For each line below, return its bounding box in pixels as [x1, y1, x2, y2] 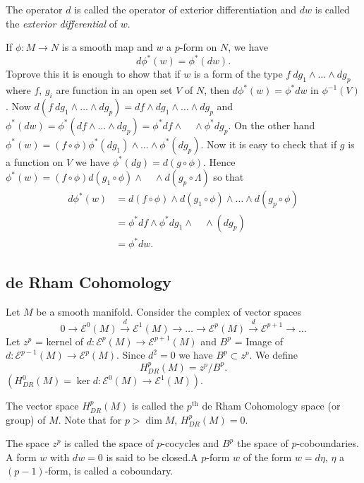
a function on [6, 154, 63, 169]
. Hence [203, 154, 236, 169]
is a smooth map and [61, 40, 153, 54]
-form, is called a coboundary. [44, 463, 174, 478]
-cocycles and [162, 436, 219, 451]
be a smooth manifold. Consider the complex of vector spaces [36, 304, 301, 319]
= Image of [234, 333, 284, 348]
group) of [6, 412, 46, 427]
